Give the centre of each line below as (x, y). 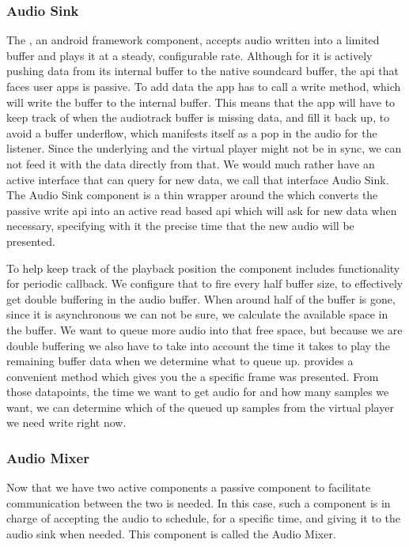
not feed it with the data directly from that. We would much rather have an (191, 163)
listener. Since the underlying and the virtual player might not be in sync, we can (204, 148)
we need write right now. (66, 423)
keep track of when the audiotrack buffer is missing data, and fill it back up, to (198, 117)
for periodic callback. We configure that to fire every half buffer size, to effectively (205, 283)
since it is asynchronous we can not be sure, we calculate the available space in (197, 314)
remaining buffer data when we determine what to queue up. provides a (180, 361)
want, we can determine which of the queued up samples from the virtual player (200, 407)
